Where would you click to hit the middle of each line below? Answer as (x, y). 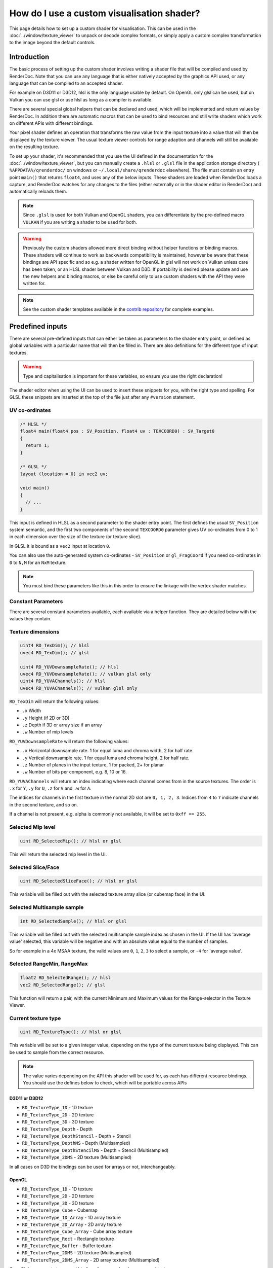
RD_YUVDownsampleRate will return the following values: (69, 741)
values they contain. (30, 618)
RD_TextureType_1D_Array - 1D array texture (72, 1217)
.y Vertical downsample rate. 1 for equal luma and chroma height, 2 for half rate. (106, 758)
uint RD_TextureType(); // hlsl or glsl (71, 1032)
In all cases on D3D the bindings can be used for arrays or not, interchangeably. (93, 1167)
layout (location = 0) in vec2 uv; (64, 474)
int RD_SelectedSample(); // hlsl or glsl (73, 921)
